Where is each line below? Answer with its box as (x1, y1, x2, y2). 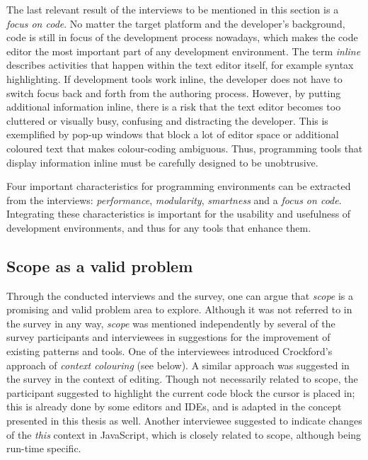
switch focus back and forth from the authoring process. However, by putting (6, 85, 341, 100)
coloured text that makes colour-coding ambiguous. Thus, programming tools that (6, 140, 363, 155)
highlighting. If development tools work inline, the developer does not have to (6, 71, 343, 86)
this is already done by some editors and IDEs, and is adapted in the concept (6, 399, 342, 414)
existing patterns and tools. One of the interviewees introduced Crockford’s (6, 344, 333, 359)
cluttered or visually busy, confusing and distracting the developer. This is (6, 113, 328, 128)
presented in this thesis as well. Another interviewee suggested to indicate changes (6, 413, 362, 428)
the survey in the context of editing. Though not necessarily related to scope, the (6, 371, 358, 386)
